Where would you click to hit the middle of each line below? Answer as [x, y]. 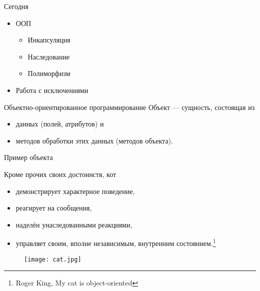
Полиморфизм [49, 73]
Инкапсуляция [49, 40]
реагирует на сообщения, [54, 208]
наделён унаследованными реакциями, [74, 224]
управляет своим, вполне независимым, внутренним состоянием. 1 [116, 242]
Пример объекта [28, 157]
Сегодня [16, 6]
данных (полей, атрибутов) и [60, 124]
